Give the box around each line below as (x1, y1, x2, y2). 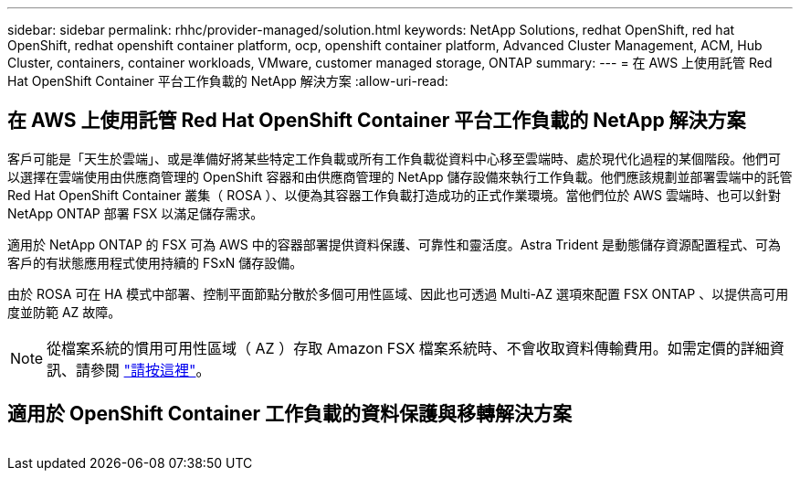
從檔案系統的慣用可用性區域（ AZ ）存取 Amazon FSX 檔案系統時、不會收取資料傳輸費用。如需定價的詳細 (47, 338, 770, 357)
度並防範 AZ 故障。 (7, 303, 121, 320)
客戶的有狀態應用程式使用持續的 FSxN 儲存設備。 (7, 254, 303, 271)
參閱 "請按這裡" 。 (90, 360, 211, 379)
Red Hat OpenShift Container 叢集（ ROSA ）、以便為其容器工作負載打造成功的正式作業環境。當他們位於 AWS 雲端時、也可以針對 (7, 186, 782, 203)
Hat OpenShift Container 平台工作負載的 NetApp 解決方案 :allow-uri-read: (7, 73, 448, 89)
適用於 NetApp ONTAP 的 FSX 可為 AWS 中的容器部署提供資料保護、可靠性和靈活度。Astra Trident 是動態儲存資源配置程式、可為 (7, 236, 781, 252)
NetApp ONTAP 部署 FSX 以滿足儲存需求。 (7, 205, 264, 221)
